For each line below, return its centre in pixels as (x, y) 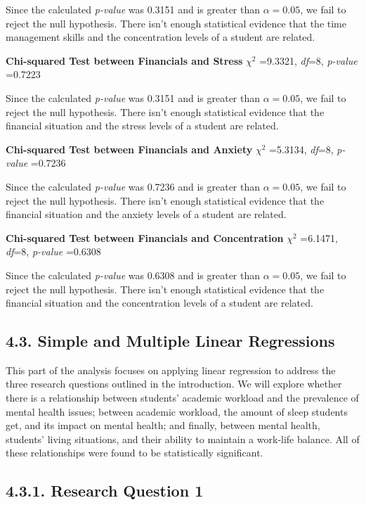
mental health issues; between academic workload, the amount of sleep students (177, 411)
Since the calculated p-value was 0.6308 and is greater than (133, 275)
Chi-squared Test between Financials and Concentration (145, 237)
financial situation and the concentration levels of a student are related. (159, 303)
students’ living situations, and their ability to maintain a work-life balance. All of (183, 439)
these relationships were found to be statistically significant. (135, 453)
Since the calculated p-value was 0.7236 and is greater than (133, 186)
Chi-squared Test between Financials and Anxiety (129, 149)
